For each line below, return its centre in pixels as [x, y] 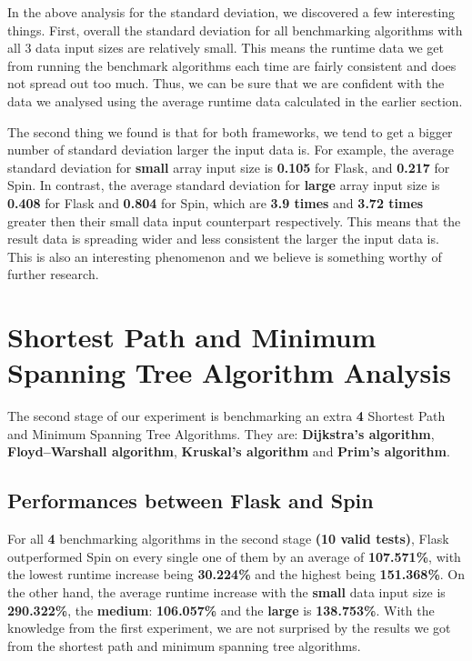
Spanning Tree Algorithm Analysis [229, 372]
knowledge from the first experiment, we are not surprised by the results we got [229, 628]
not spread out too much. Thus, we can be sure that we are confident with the [226, 83]
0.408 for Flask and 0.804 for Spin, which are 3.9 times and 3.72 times [216, 202]
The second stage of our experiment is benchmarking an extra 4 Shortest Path [226, 416]
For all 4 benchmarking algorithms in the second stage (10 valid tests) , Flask [228, 539]
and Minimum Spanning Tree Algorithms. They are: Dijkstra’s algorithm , [221, 433]
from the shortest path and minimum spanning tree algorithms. [184, 645]
